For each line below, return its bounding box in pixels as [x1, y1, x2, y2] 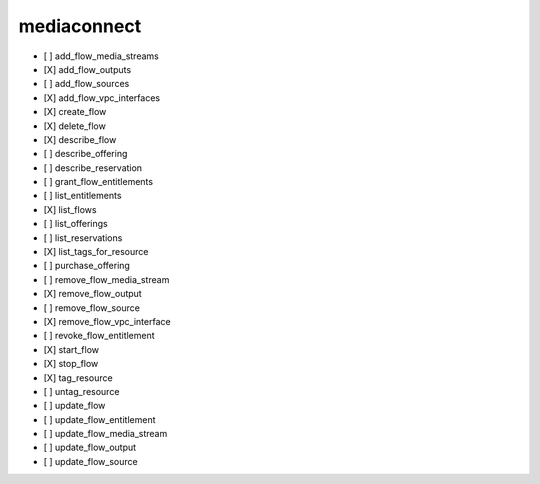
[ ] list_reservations [43, 231, 123, 244]
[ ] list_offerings [43, 218, 109, 230]
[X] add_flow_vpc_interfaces [43, 91, 160, 104]
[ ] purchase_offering [43, 260, 130, 272]
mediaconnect [18, 15, 142, 37]
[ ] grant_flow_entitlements [43, 176, 154, 188]
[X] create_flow [43, 106, 107, 118]
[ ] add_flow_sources [43, 78, 130, 90]
